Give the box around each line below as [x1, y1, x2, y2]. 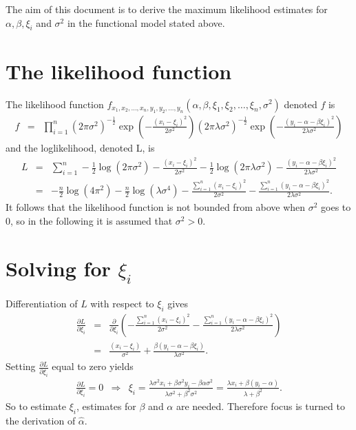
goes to [321, 200, 351, 214]
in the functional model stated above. [67, 15, 225, 30]
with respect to [90, 296, 154, 310]
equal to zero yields [52, 359, 134, 373]
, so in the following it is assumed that [10, 213, 173, 227]
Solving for [6, 254, 111, 282]
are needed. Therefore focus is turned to [176, 398, 345, 413]
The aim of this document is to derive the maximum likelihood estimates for [6, 2, 328, 16]
